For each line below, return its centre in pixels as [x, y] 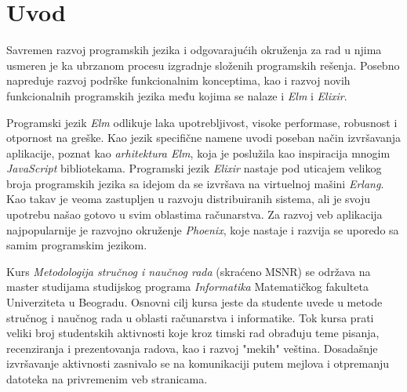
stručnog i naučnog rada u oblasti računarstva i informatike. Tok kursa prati [190, 317]
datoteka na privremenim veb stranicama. [107, 379]
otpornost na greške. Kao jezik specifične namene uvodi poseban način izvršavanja [203, 138]
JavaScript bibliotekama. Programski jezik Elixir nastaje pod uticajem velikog [194, 168]
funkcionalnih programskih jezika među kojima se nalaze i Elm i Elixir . [177, 95]
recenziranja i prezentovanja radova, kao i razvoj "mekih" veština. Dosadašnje [192, 348]
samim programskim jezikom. [77, 245]
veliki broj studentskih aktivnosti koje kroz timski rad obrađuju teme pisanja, [193, 333]
